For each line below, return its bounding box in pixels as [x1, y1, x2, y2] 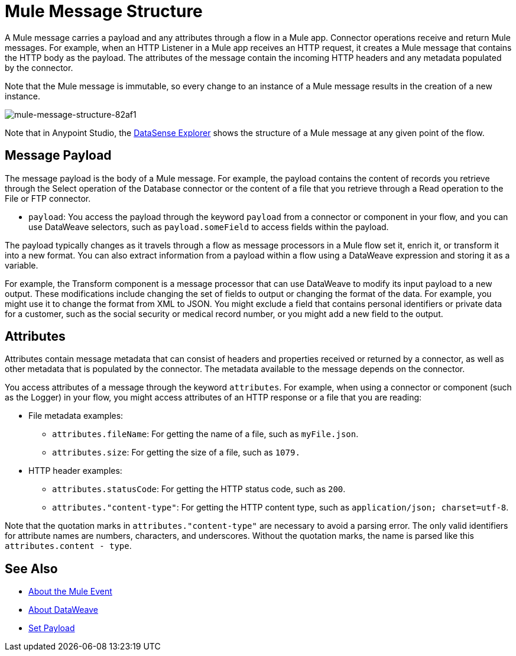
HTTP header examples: [28, 466, 122, 476]
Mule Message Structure [5, 1, 203, 21]
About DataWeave [28, 605, 98, 615]
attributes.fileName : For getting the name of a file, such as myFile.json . [52, 429, 359, 440]
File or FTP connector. [5, 193, 91, 203]
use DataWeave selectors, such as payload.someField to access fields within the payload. [28, 221, 389, 232]
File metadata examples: [28, 411, 124, 421]
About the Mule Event [28, 586, 112, 597]
